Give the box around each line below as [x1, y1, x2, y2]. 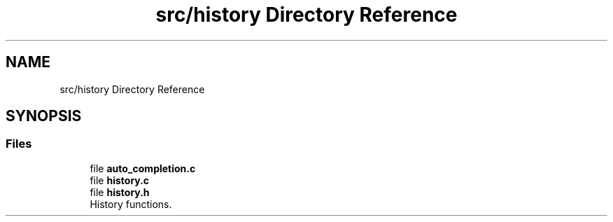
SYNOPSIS [6, 107, 82, 125]
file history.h [90, 186, 150, 198]
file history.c [90, 174, 150, 186]
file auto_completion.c [90, 162, 196, 174]
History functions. [90, 197, 172, 210]
